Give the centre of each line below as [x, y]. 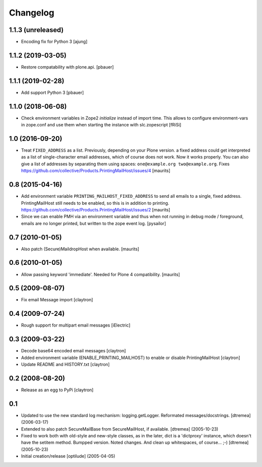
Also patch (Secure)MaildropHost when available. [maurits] [80, 249]
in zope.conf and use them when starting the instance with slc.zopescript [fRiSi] [101, 125]
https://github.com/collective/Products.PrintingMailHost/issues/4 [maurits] [96, 171]
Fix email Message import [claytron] [57, 300]
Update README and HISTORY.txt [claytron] [65, 364]
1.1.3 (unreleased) [36, 30]
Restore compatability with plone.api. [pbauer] [67, 67]
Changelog [32, 13]
